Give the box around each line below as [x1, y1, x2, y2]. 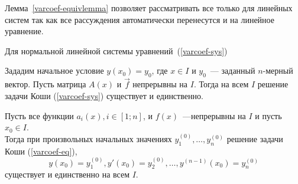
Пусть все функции [5, 109, 74, 121]
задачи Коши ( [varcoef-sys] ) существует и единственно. [5, 89, 203, 101]
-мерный [263, 64, 293, 77]
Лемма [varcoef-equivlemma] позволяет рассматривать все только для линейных [5, 2, 293, 14]
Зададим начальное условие [5, 64, 104, 77]
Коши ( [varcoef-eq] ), [5, 144, 77, 157]
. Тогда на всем [193, 78, 249, 90]
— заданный [210, 64, 255, 77]
